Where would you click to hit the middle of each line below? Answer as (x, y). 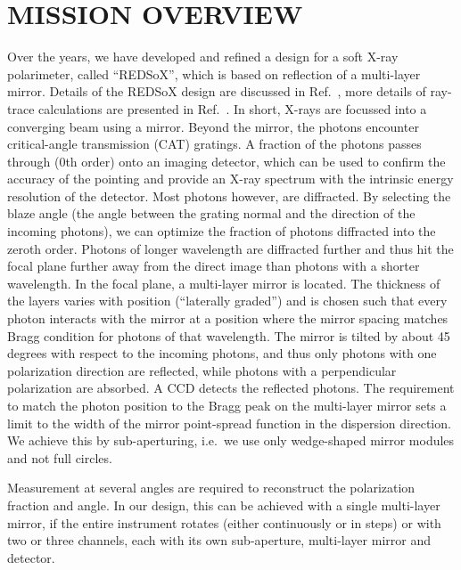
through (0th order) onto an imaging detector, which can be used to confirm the (226, 161)
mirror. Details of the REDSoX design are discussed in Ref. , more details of (217, 91)
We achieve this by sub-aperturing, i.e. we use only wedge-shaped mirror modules (231, 440)
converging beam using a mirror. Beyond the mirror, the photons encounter (213, 126)
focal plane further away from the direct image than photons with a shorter (214, 266)
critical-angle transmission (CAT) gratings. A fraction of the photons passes (214, 144)
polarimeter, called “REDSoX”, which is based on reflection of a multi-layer (214, 73)
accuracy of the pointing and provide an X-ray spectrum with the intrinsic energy (230, 179)
